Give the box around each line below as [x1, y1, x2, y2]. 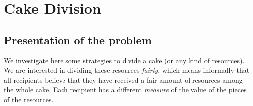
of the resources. [4, 94, 54, 104]
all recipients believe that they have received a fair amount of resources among [4, 74, 243, 85]
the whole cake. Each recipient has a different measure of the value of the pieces [4, 84, 247, 95]
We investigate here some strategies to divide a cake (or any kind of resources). [4, 55, 245, 65]
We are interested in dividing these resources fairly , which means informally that [4, 65, 250, 75]
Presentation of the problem [4, 32, 152, 47]
